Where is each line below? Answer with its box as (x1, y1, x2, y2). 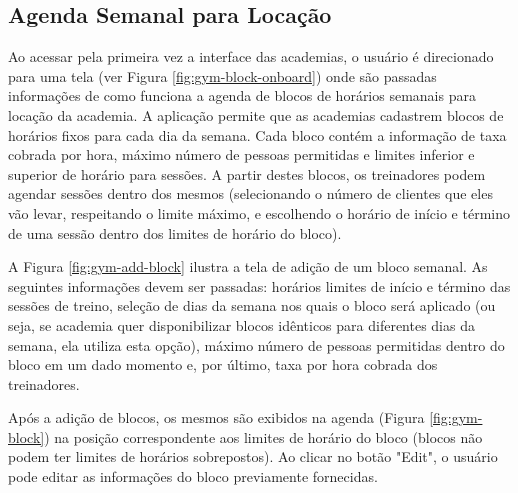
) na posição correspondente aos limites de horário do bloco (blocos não (44, 426, 483, 447)
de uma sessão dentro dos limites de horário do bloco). (8, 222, 342, 243)
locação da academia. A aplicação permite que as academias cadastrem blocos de (8, 104, 504, 125)
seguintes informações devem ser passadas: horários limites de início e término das (8, 275, 511, 296)
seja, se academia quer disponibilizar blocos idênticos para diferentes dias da (8, 314, 475, 335)
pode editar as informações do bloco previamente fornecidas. (8, 466, 378, 487)
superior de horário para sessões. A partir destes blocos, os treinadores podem (8, 163, 486, 184)
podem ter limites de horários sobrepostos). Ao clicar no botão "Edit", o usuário (8, 446, 498, 467)
